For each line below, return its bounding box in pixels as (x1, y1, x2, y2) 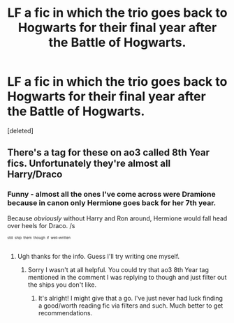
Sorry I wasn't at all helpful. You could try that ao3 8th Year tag (27, 266, 210, 274)
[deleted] (7, 126, 34, 135)
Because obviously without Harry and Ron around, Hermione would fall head (7, 214, 228, 223)
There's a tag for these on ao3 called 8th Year (7, 147, 210, 158)
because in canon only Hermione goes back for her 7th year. (7, 198, 217, 208)
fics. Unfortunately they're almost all (7, 158, 171, 170)
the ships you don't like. (27, 280, 97, 289)
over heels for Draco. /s (7, 221, 75, 230)
